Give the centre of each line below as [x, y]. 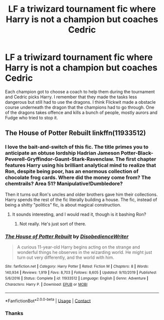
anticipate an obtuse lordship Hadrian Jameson [62, 153]
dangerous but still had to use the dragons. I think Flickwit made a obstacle [81, 102]
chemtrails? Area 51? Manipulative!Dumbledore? [64, 183]
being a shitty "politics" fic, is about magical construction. [63, 205]
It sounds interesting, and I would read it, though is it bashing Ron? [79, 214]
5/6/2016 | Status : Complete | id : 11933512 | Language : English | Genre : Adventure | [77, 278]
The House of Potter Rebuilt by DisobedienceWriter [67, 236]
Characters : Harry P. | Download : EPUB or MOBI [46, 284]
